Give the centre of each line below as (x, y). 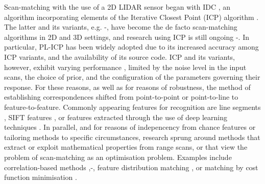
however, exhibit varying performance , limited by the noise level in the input (125, 67)
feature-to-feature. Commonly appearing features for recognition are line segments (132, 107)
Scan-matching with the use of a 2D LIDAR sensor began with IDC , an (117, 7)
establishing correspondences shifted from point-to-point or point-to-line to (121, 97)
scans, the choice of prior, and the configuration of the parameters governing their (132, 77)
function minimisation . (41, 177)
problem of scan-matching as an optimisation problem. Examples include (118, 157)
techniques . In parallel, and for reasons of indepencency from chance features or (130, 127)
